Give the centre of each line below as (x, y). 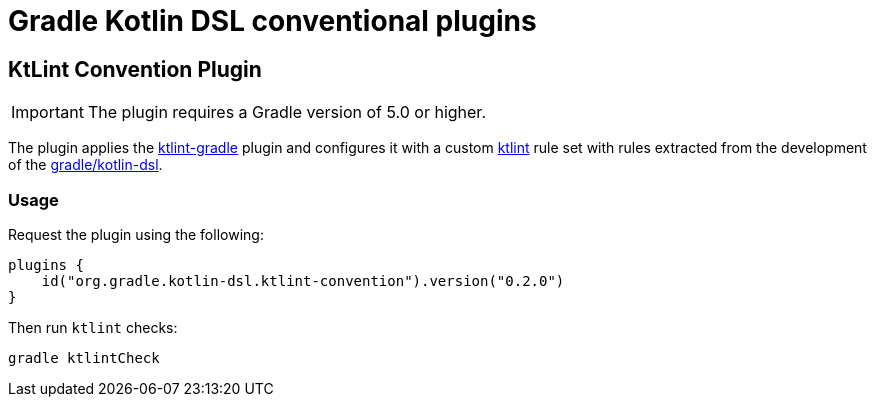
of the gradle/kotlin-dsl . (85, 165)
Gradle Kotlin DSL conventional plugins (272, 21)
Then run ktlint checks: (93, 327)
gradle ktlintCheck (84, 357)
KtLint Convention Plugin (135, 69)
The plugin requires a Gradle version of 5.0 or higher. (286, 112)
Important (47, 112)
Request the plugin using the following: (136, 234)
